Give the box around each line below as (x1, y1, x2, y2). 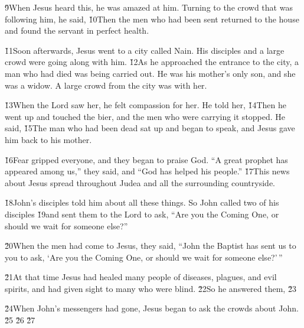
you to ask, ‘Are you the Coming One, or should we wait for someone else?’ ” (5, 251, 283, 263)
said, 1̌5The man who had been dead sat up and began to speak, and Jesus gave (5, 122, 295, 134)
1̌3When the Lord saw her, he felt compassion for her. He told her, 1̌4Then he (5, 99, 286, 111)
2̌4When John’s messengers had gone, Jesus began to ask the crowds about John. (5, 302, 299, 314)
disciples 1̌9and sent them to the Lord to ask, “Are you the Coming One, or (5, 207, 279, 220)
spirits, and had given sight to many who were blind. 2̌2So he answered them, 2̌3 (5, 282, 296, 294)
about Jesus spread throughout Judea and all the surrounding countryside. (5, 176, 275, 189)
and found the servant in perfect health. (5, 24, 149, 37)
